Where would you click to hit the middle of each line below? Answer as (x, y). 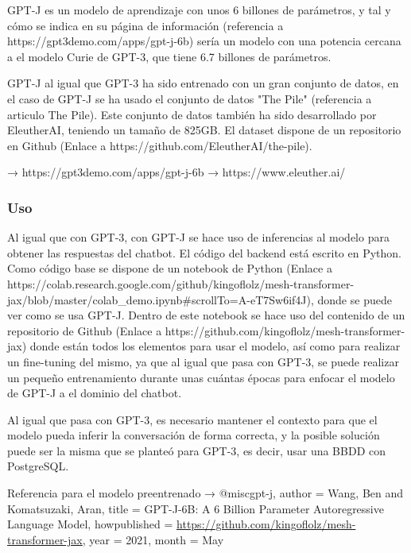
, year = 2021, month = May (153, 539)
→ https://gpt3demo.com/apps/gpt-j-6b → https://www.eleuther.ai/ (176, 172)
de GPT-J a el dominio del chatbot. (95, 393)
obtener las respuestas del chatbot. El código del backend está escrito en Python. (205, 252)
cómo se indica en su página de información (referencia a (145, 25)
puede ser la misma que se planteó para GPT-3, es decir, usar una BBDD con (196, 450)
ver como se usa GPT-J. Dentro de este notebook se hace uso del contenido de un (206, 315)
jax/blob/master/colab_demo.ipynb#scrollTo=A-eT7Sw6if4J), (161, 299)
